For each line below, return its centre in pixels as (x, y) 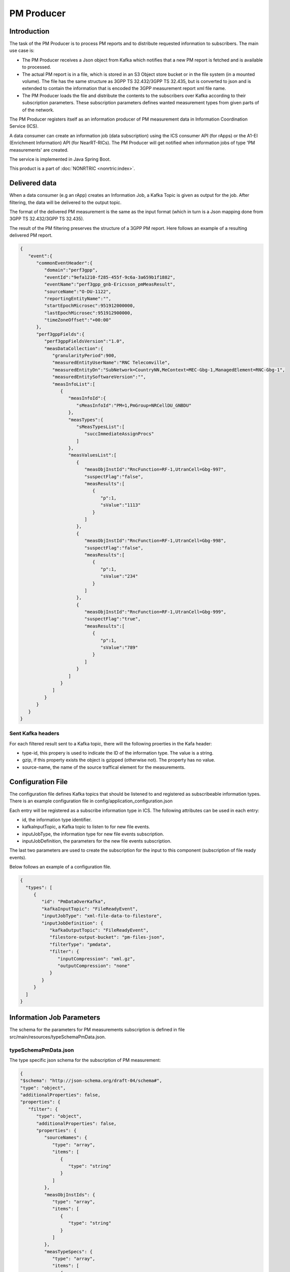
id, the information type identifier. (57, 820)
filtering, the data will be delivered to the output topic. (66, 202)
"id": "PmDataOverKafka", (74, 902)
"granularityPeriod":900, (84, 356)
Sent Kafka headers (34, 734)
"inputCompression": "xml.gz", (96, 959)
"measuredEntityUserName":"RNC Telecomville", (111, 363)
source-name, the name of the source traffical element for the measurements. (104, 767)
